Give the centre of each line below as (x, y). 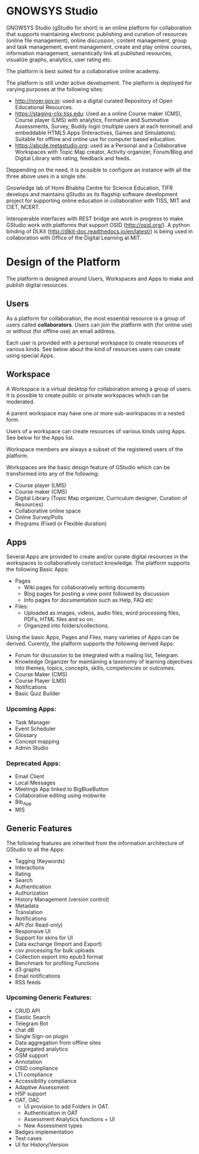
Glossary (26, 735)
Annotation (28, 1062)
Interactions (30, 867)
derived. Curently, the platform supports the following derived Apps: (91, 644)
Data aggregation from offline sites (58, 1042)
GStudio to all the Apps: (35, 849)
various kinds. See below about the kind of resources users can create (94, 349)
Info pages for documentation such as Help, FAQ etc (88, 600)
